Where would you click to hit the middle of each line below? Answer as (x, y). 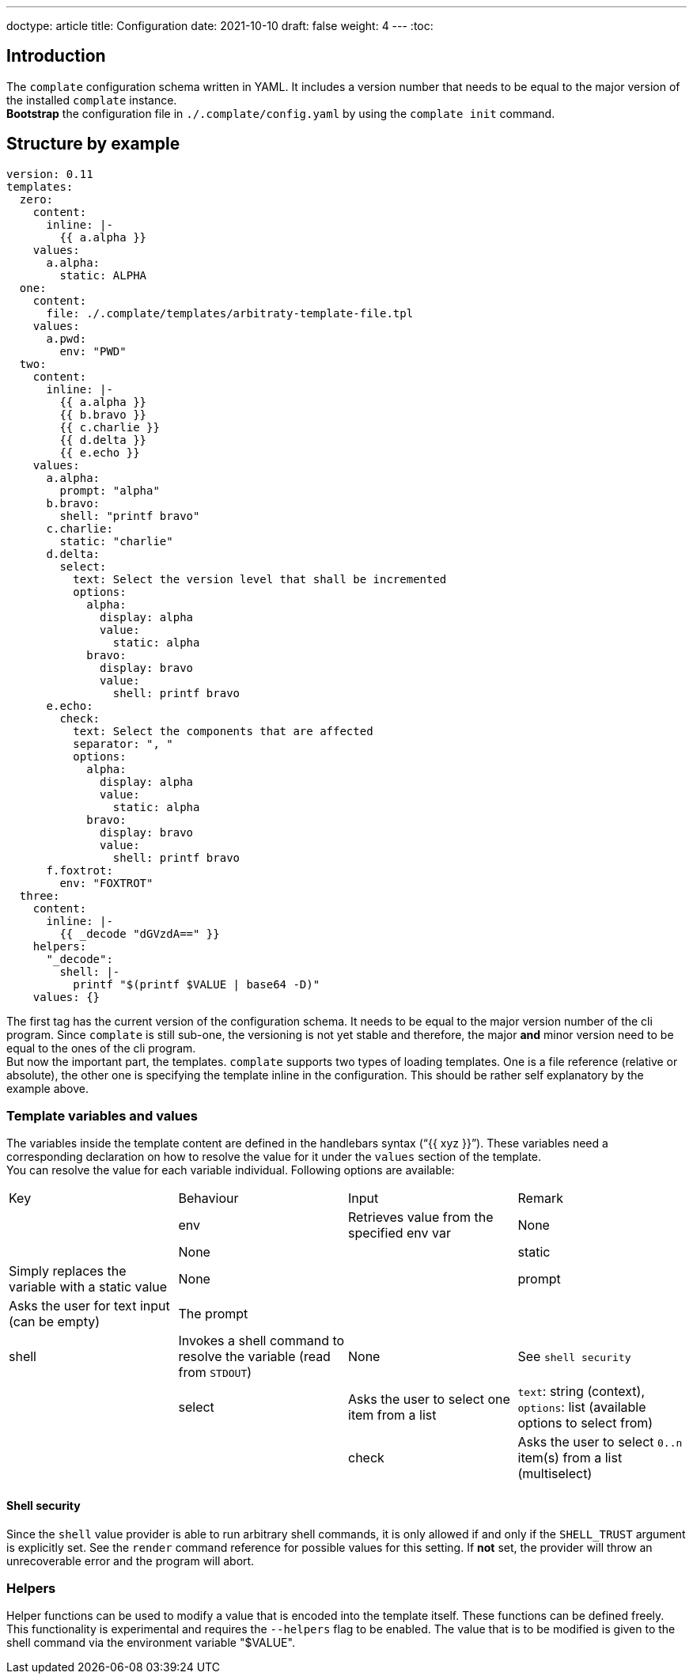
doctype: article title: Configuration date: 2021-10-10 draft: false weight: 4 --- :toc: (220, 26)
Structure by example (93, 144)
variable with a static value (88, 1287)
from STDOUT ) (215, 1373)
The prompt (213, 1314)
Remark (540, 1198)
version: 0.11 (50, 174)
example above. (48, 1088)
